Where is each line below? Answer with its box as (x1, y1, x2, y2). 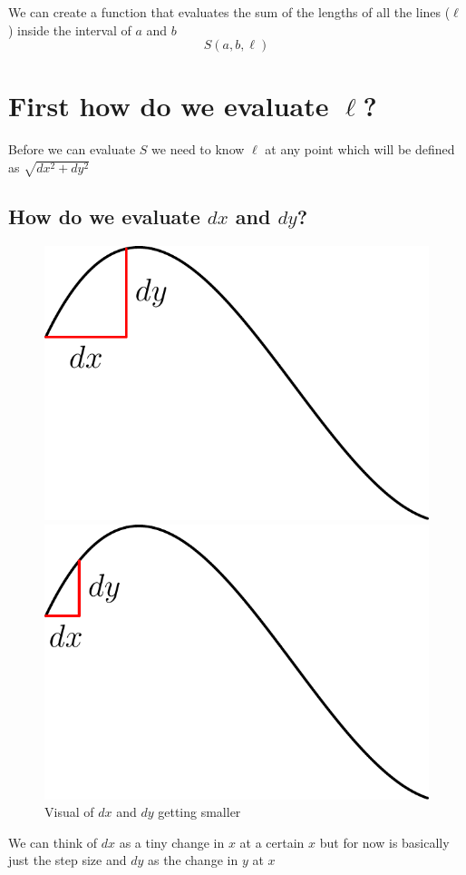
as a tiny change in (119, 832, 225, 851)
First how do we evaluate (8, 87, 329, 124)
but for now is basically (319, 832, 450, 851)
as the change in (147, 850, 238, 870)
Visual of (44, 802, 94, 821)
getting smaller (158, 802, 241, 821)
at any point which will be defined (265, 140, 455, 159)
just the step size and (8, 850, 127, 870)
